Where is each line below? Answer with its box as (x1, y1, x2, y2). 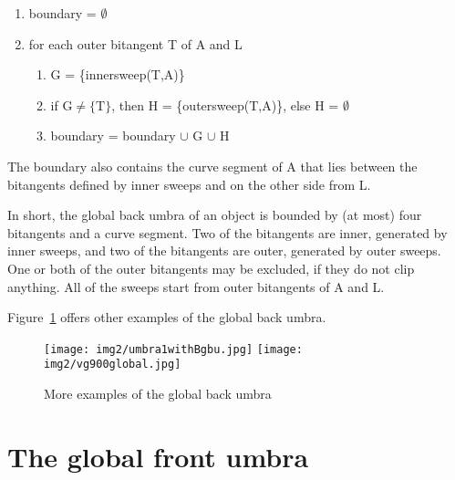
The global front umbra (7, 437, 309, 475)
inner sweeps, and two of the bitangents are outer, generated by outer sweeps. (7, 241, 441, 260)
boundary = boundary (50, 126, 176, 145)
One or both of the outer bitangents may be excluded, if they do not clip (7, 258, 415, 277)
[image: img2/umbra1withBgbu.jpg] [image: (44, 342, 303, 356)
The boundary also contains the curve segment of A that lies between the (7, 156, 418, 175)
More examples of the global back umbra (44, 384, 272, 403)
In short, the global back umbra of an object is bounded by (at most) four (7, 205, 422, 224)
